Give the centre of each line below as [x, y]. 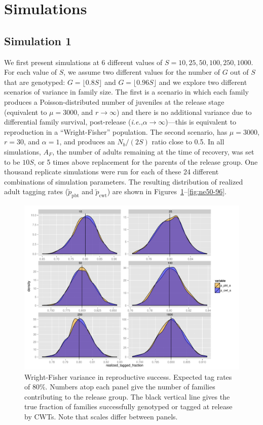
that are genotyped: [35, 82]
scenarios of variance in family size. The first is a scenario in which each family [126, 92]
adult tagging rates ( [36, 191]
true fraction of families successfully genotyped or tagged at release [128, 406]
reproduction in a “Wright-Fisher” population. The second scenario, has [116, 131]
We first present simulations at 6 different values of [83, 62]
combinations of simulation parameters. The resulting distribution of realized [124, 181]
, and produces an [87, 142]
